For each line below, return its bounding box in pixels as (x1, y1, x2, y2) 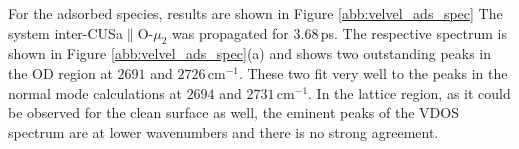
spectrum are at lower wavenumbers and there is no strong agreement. (8, 121, 439, 142)
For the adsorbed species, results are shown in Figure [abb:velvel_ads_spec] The (8, 3, 503, 23)
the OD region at (8, 62, 113, 83)
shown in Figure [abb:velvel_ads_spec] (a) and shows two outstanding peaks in (8, 43, 492, 64)
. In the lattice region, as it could (308, 82, 511, 103)
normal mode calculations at (8, 82, 182, 103)
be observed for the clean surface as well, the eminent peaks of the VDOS (8, 102, 459, 123)
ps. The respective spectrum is (320, 22, 507, 43)
